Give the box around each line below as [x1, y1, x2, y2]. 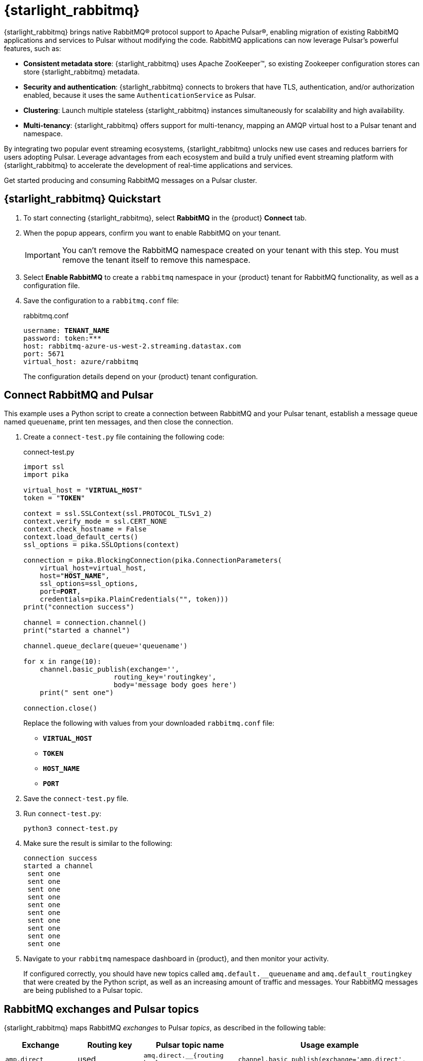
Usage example [300, 1040, 359, 1050]
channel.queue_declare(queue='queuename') [23, 642, 188, 650]
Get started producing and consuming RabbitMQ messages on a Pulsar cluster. [4, 176, 257, 184]
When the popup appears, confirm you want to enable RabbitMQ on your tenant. [23, 228, 281, 237]
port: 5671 [23, 349, 65, 358]
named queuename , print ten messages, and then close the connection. [4, 418, 233, 426]
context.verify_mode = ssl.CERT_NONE [23, 517, 167, 526]
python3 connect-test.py [23, 824, 118, 833]
